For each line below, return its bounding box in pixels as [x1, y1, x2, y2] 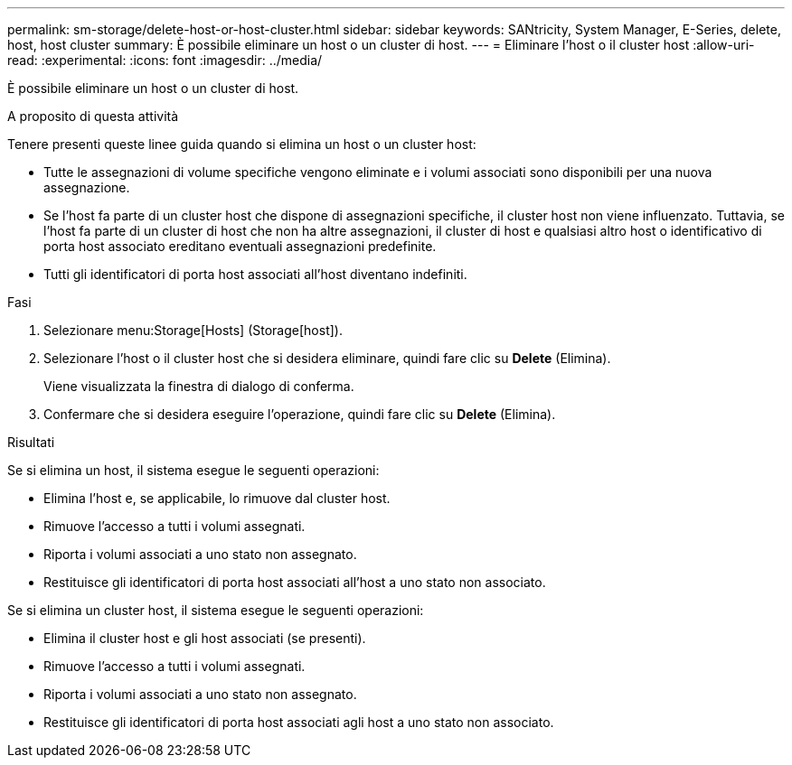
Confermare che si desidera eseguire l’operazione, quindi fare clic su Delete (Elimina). [43, 406, 556, 422]
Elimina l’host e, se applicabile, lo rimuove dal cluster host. [43, 490, 391, 506]
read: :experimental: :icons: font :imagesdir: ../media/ [7, 52, 323, 68]
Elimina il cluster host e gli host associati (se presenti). [43, 630, 366, 646]
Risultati [7, 434, 55, 450]
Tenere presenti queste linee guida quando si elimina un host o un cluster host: [7, 136, 476, 152]
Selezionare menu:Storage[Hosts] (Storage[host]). [43, 322, 343, 338]
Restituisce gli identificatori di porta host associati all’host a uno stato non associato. [43, 574, 546, 590]
